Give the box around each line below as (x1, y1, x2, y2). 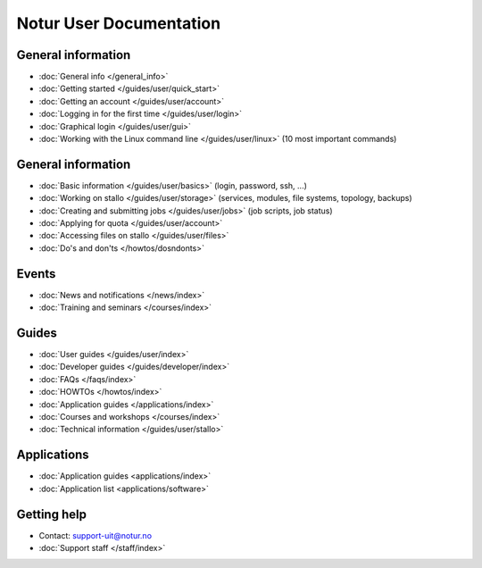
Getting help (16, 506, 87, 522)
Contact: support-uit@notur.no (38, 530, 152, 540)
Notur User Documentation (16, 13, 221, 33)
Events (16, 266, 56, 281)
